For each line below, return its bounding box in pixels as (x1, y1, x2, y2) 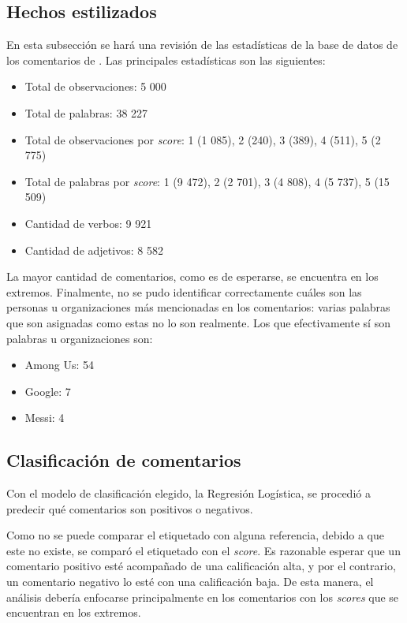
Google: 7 (24, 382, 71, 399)
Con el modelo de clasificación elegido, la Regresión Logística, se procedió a (6, 485, 371, 502)
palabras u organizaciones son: (6, 330, 153, 346)
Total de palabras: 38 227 (24, 104, 148, 121)
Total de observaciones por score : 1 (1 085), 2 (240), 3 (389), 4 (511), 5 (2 (24, 131, 381, 147)
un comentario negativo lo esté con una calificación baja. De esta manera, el (6, 573, 374, 590)
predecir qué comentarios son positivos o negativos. (6, 500, 253, 517)
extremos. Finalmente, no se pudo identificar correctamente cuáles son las (6, 283, 362, 300)
